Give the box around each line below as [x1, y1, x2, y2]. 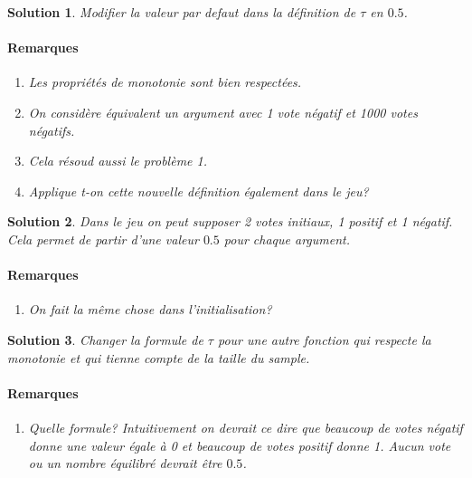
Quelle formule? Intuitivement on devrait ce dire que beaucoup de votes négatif [28, 417, 463, 436]
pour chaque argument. [223, 229, 350, 248]
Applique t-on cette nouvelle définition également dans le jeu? [28, 181, 369, 200]
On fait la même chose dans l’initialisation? [28, 300, 272, 319]
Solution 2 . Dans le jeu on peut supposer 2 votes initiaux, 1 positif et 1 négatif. [7, 212, 453, 231]
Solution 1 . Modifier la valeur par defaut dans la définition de [7, 3, 356, 21]
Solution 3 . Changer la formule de [7, 330, 203, 349]
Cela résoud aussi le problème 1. [28, 151, 208, 170]
